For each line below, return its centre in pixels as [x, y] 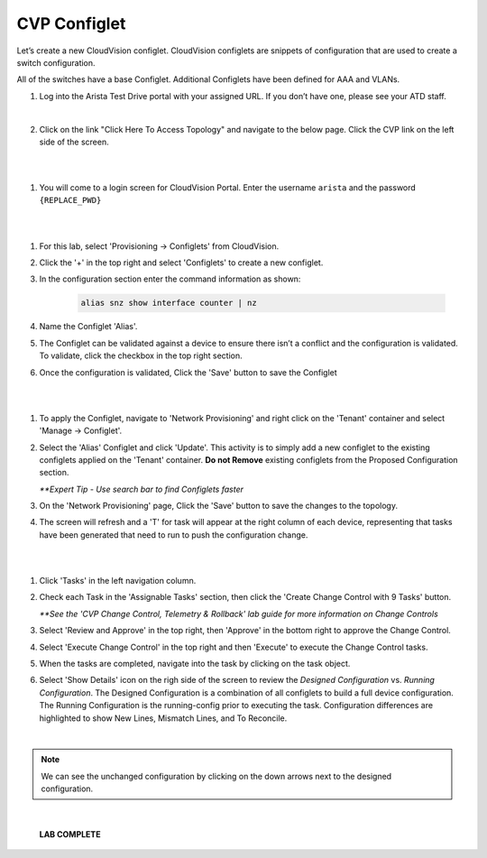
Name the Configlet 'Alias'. [88, 327]
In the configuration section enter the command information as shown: [170, 279]
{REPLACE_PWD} [70, 200]
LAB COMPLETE [70, 834]
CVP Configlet [71, 23]
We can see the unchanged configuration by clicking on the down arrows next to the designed [216, 776]
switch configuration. [56, 62]
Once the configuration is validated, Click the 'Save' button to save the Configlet [188, 372]
